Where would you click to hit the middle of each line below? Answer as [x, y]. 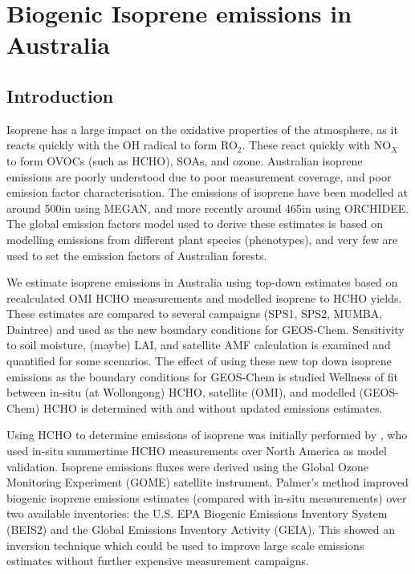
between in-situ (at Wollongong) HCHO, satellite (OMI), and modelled [181, 392]
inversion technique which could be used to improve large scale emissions [185, 545]
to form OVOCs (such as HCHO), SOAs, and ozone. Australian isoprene [185, 160]
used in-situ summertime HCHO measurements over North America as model [197, 451]
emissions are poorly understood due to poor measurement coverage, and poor [199, 176]
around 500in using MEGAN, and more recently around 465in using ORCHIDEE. [208, 208]
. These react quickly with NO [317, 145]
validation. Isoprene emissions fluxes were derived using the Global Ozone [187, 466]
